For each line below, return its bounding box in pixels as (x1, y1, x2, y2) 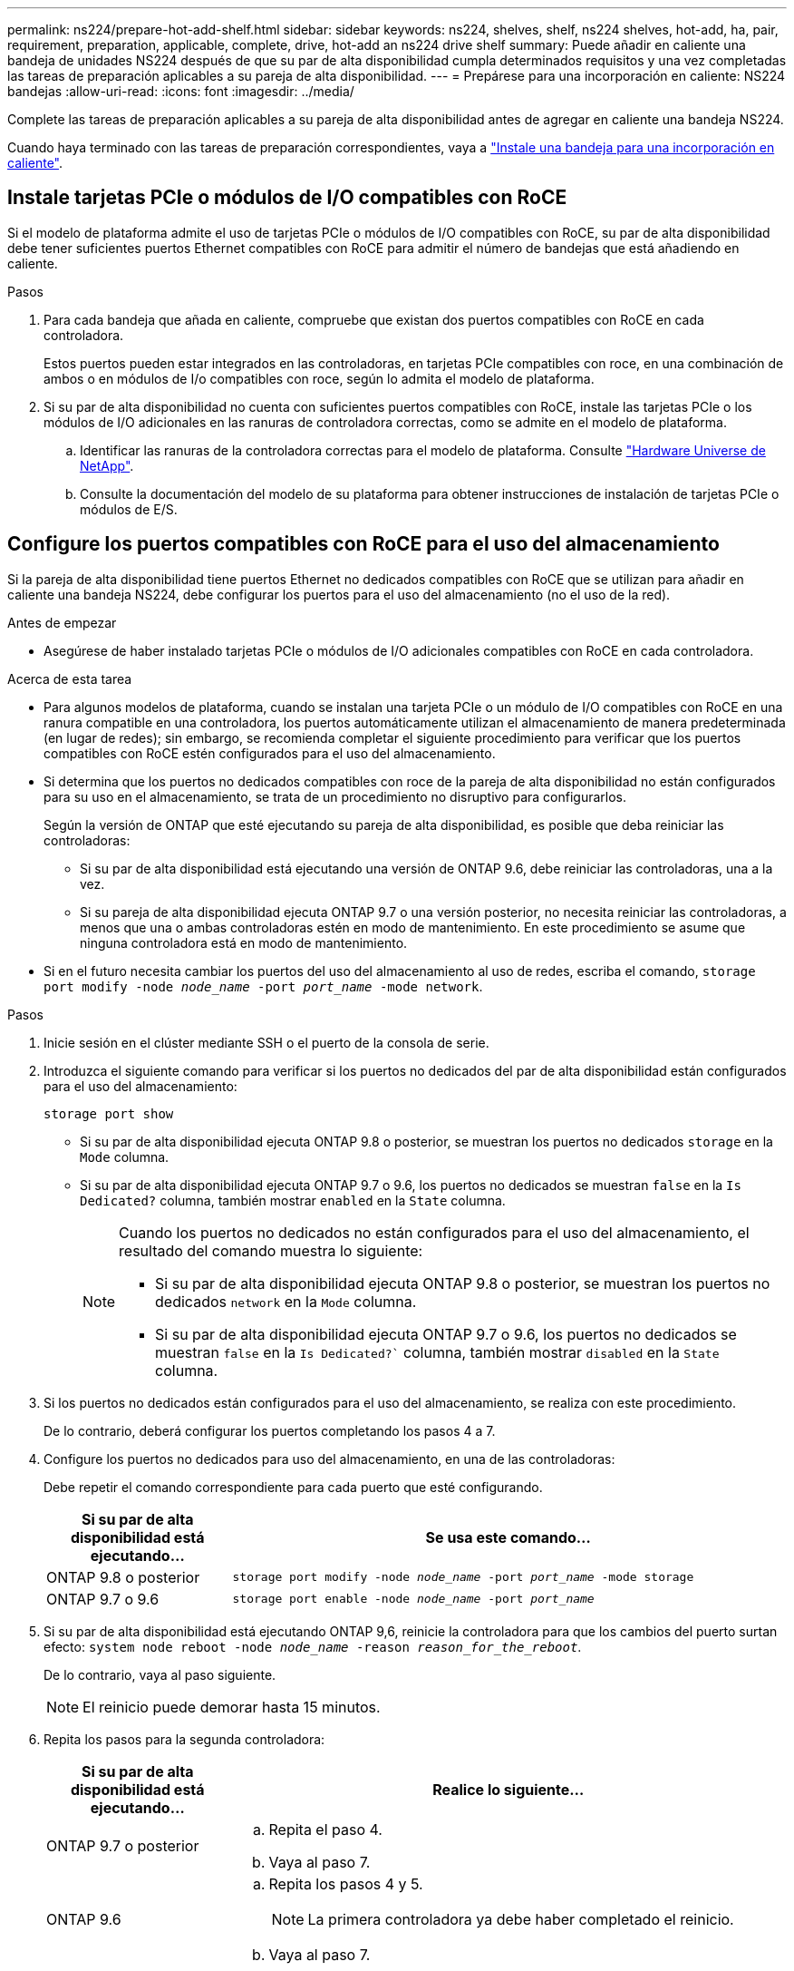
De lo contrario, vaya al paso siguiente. (44, 1666, 276, 1683)
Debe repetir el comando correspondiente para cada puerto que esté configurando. (44, 1478, 543, 1495)
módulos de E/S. (80, 501, 178, 517)
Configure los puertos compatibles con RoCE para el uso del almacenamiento (7, 532, 720, 556)
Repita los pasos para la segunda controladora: (44, 1731, 325, 1747)
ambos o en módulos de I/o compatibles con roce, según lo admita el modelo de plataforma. (44, 370, 595, 386)
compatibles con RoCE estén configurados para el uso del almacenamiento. (44, 745, 496, 761)
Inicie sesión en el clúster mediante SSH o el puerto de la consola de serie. (44, 1034, 489, 1050)
